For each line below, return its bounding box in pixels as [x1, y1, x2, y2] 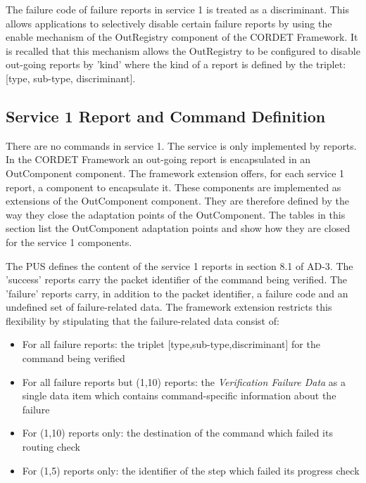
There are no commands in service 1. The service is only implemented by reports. [6, 138, 357, 153]
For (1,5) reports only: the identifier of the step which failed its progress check [22, 463, 360, 477]
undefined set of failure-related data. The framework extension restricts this [6, 300, 332, 314]
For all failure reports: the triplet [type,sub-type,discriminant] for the [22, 337, 320, 352]
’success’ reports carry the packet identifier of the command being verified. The [6, 272, 348, 287]
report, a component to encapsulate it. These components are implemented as [6, 179, 341, 194]
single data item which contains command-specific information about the [22, 388, 336, 403]
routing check [22, 439, 80, 454]
